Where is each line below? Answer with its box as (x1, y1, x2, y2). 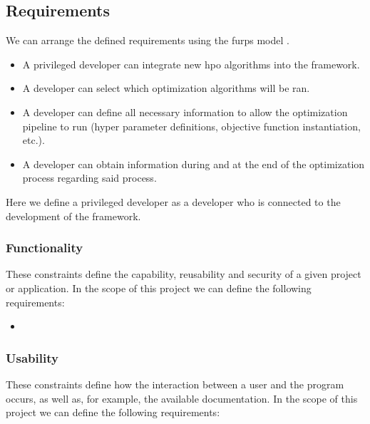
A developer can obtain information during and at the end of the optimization (22, 156, 365, 171)
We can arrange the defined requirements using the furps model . (6, 33, 289, 48)
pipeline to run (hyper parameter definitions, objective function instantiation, (22, 118, 361, 133)
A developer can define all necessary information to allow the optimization (22, 104, 348, 119)
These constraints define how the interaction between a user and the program (6, 376, 344, 391)
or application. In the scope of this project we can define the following (6, 280, 312, 295)
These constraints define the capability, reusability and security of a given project (6, 267, 361, 281)
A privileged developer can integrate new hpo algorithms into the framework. (22, 56, 360, 71)
